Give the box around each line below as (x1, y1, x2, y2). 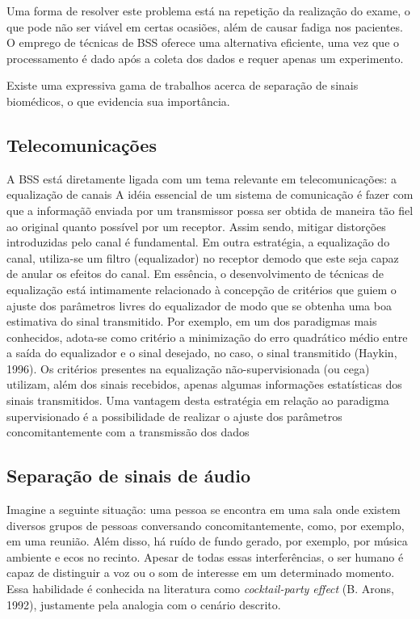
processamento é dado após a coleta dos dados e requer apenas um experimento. (6, 49, 404, 66)
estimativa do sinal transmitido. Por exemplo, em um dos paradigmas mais (6, 313, 377, 330)
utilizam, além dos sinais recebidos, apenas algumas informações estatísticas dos (6, 376, 402, 393)
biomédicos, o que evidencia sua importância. (6, 92, 230, 109)
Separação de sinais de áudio (6, 463, 250, 488)
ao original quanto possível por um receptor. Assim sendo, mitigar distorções (6, 217, 386, 234)
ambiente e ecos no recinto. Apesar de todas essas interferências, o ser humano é (6, 548, 404, 565)
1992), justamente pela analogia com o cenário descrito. (6, 596, 281, 613)
